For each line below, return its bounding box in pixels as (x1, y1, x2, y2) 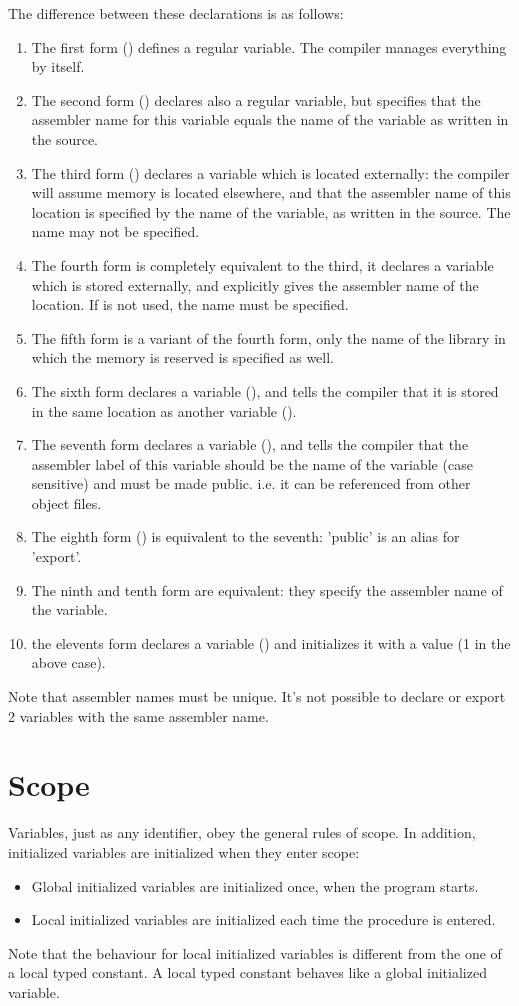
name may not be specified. (31, 221, 200, 242)
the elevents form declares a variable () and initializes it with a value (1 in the (31, 632, 511, 653)
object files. (31, 492, 102, 513)
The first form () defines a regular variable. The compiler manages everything (31, 36, 507, 57)
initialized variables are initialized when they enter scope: (8, 841, 360, 862)
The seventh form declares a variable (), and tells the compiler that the (31, 434, 469, 455)
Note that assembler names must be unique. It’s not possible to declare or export (8, 686, 506, 707)
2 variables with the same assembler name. (8, 705, 269, 726)
